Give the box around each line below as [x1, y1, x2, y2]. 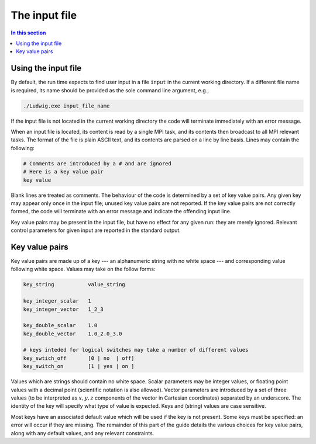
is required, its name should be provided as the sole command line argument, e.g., [11, 86, 209, 93]
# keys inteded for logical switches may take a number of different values [23, 346, 249, 353]
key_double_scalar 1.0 [23, 322, 98, 329]
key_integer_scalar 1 [23, 298, 92, 304]
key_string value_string [23, 281, 125, 288]
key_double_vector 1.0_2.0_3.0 [23, 330, 122, 337]
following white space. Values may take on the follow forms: [11, 266, 156, 273]
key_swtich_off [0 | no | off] [23, 355, 135, 362]
